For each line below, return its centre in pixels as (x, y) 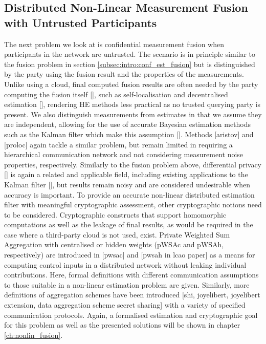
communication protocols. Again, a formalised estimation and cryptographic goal (131, 315)
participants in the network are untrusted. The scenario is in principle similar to (130, 54)
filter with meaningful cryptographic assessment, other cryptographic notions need (133, 205)
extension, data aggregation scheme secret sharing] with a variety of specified (125, 305)
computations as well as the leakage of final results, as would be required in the (129, 224)
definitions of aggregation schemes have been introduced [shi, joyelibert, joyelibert (132, 295)
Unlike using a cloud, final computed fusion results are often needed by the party (131, 84)
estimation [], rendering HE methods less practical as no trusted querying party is (132, 104)
